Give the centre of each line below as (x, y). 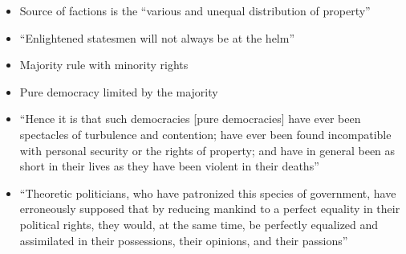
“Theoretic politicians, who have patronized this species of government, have (208, 193)
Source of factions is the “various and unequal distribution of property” (195, 10)
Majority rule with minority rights (104, 65)
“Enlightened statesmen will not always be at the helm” (157, 37)
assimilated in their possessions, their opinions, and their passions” (184, 240)
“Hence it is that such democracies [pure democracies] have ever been (190, 119)
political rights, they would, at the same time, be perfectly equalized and (199, 224)
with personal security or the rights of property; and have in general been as (207, 150)
